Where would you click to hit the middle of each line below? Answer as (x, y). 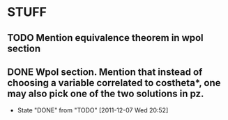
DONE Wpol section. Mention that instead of (105, 72)
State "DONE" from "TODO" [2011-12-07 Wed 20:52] (93, 110)
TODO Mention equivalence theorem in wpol (105, 38)
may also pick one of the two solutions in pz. (106, 93)
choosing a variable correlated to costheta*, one (114, 83)
